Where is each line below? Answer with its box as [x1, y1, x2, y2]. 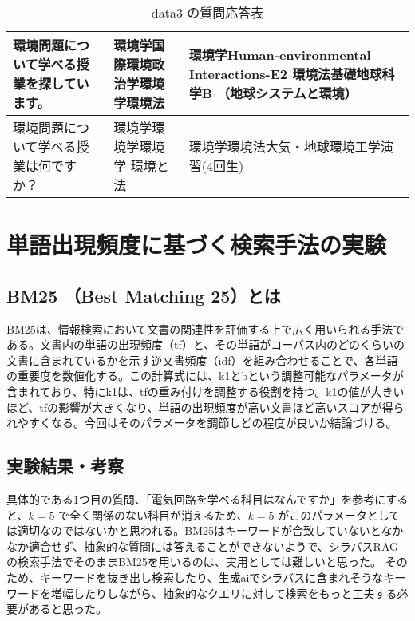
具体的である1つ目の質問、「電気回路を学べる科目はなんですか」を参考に [6, 490, 386, 507]
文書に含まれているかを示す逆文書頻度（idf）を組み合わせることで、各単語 [6, 351, 398, 368]
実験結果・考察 [6, 453, 124, 478]
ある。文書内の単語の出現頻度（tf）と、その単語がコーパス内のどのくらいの [6, 336, 405, 353]
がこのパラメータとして [278, 506, 401, 523]
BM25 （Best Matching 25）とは [6, 283, 281, 307]
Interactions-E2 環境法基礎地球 [188, 65, 382, 83]
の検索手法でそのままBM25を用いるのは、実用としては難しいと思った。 [6, 553, 382, 570]
